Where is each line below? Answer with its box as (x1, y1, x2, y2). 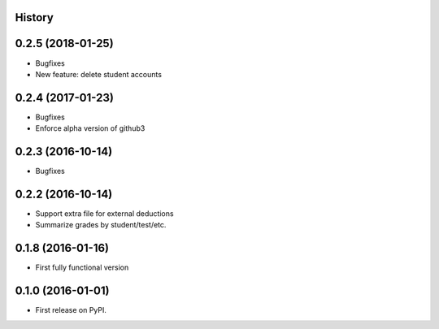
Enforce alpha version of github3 (35, 123, 146, 133)
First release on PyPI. (35, 305, 107, 315)
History (15, 11, 54, 24)
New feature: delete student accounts (35, 69, 163, 79)
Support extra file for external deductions (35, 209, 174, 219)
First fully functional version (35, 262, 129, 272)
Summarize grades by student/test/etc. (35, 220, 167, 230)
